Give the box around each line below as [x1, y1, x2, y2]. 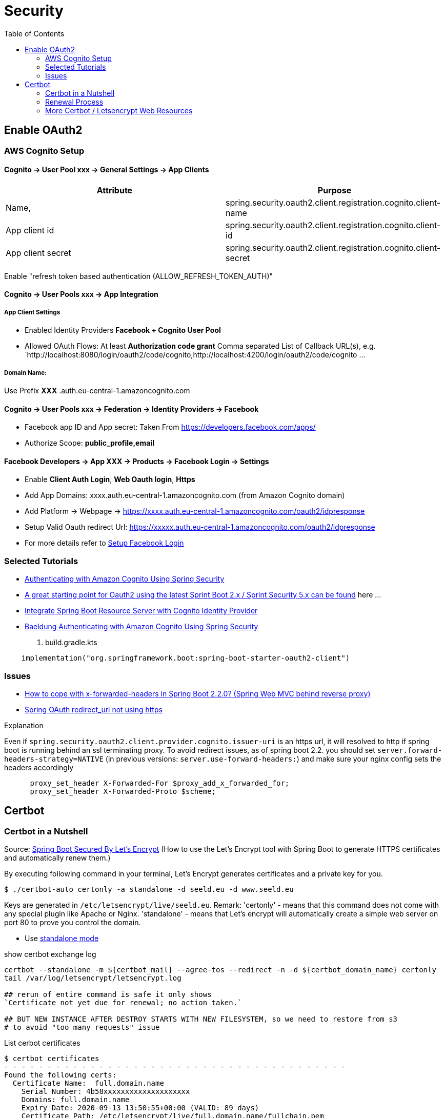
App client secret [6, 247, 71, 258]
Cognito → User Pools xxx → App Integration [4, 290, 158, 299]
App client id [6, 225, 54, 235]
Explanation [4, 721, 44, 730]
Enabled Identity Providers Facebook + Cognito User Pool [25, 326, 221, 335]
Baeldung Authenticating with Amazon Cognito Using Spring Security [25, 622, 258, 631]
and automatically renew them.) [4, 853, 111, 863]
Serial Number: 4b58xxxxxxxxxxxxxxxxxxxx [21, 1087, 190, 1096]
